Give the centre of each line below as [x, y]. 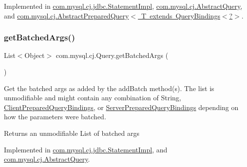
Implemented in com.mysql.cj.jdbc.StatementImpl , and [86, 149]
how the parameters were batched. [55, 117]
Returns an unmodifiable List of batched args [72, 133]
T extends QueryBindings [181, 15]
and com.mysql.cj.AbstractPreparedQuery [66, 15]
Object [35, 55]
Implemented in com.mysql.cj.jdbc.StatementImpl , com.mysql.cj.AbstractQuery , [123, 6]
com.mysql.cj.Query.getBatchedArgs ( [112, 55]
